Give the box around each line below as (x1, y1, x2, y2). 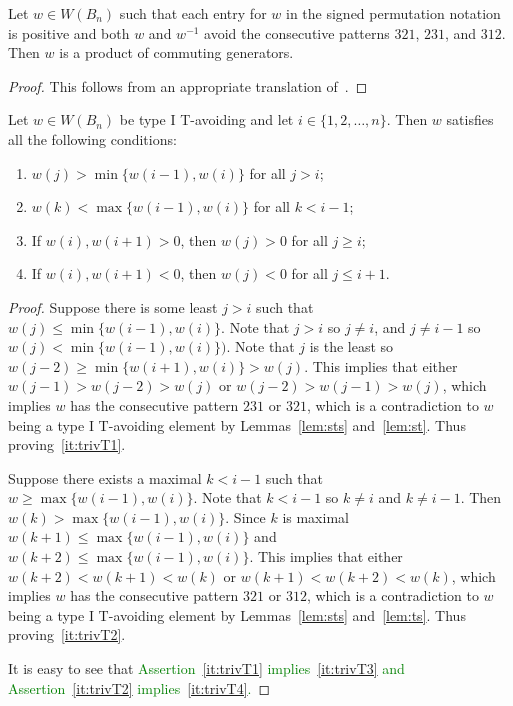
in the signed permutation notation (285, 3, 501, 23)
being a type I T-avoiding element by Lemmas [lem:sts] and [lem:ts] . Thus (8, 604, 466, 625)
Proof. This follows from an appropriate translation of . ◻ (8, 75, 368, 96)
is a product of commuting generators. (59, 42, 294, 63)
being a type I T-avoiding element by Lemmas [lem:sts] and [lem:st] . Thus (8, 414, 466, 435)
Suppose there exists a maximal (8, 467, 202, 488)
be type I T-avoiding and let (119, 109, 294, 130)
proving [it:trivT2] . (8, 624, 126, 645)
